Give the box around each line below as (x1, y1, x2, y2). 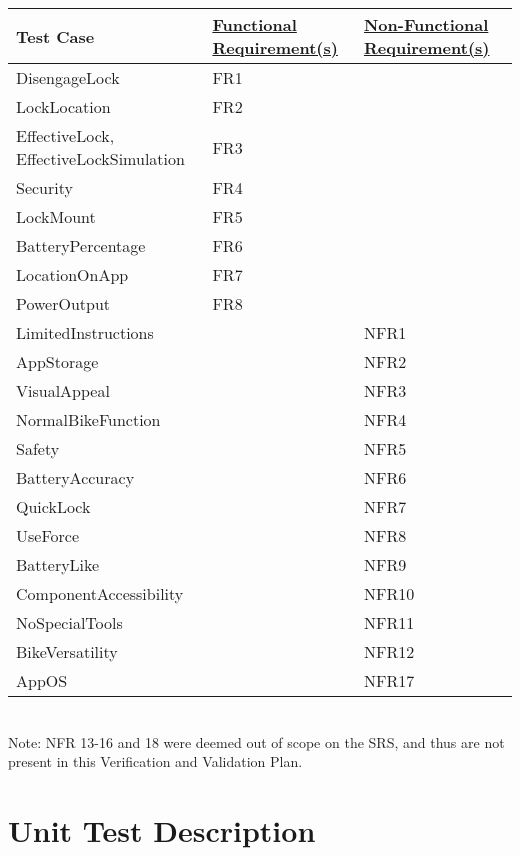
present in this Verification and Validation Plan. (8, 751, 303, 772)
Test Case (16, 24, 95, 48)
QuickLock (16, 495, 91, 518)
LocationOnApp (16, 263, 129, 286)
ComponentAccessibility (16, 582, 184, 605)
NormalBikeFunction (16, 408, 161, 431)
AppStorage (16, 350, 99, 373)
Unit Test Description (8, 809, 316, 850)
